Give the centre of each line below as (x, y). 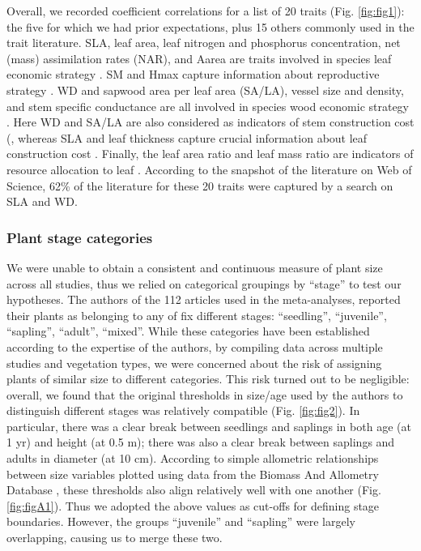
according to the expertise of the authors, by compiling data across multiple (195, 346)
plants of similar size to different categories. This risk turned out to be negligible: (208, 379)
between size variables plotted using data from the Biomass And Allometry (193, 474)
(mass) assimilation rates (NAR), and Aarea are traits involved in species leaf (199, 58)
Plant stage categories (80, 237)
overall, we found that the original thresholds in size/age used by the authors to (205, 394)
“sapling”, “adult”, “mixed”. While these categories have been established (188, 331)
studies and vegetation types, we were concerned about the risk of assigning (194, 363)
